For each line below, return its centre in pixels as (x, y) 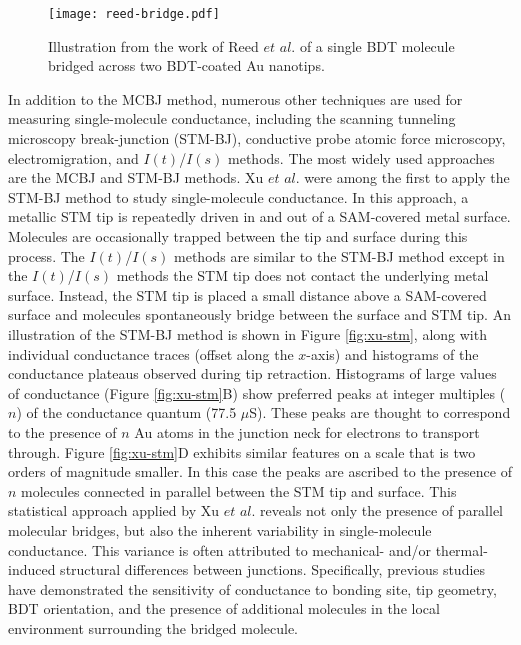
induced (32, 569)
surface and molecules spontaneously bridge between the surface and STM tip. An (259, 314)
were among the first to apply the (407, 177)
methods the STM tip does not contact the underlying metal (302, 275)
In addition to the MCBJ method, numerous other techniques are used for (235, 98)
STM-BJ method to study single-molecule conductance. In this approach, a (238, 196)
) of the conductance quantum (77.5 (126, 412)
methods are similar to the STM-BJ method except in (339, 255)
